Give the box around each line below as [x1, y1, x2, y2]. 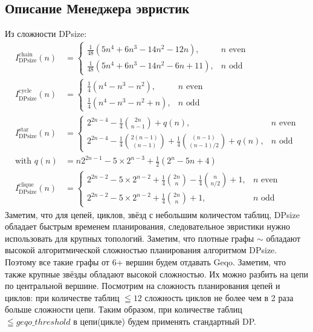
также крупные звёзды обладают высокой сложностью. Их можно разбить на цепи [5, 267, 309, 280]
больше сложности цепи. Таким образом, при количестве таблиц [5, 303, 242, 316]
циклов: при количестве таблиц [5, 291, 120, 304]
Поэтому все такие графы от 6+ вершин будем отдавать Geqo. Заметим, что [5, 256, 286, 268]
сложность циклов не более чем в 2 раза [144, 291, 294, 304]
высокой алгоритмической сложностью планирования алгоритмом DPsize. [5, 244, 277, 256]
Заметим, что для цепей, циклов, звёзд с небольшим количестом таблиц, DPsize [5, 208, 300, 221]
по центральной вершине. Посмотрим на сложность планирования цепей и [5, 279, 280, 292]
